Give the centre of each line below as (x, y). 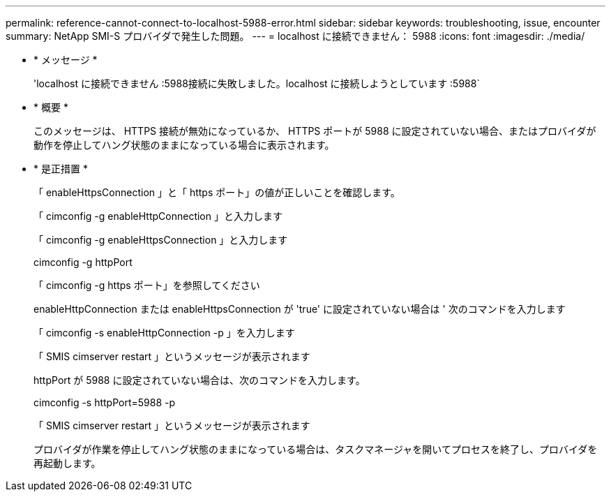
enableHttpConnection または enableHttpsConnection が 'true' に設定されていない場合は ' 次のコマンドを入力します (300, 309)
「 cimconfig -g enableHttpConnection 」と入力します (158, 216)
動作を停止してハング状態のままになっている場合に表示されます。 (184, 145)
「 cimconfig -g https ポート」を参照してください (147, 285)
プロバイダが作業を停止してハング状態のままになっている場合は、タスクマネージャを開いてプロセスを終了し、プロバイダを (316, 449)
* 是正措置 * (61, 169)
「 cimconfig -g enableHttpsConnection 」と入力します (161, 240)
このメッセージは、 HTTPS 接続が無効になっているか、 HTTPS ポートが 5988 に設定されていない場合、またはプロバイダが (315, 131)
